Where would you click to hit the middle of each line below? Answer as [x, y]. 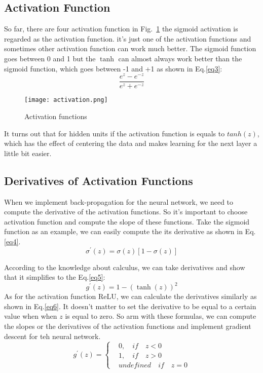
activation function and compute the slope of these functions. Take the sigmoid [127, 221]
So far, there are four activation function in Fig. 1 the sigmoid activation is [121, 29]
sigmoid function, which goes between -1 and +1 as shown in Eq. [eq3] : [113, 68]
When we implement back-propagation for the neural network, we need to [119, 201]
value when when [31, 316]
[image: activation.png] [66, 100]
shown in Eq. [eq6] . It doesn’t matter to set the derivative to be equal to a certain [130, 306]
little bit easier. [28, 153]
